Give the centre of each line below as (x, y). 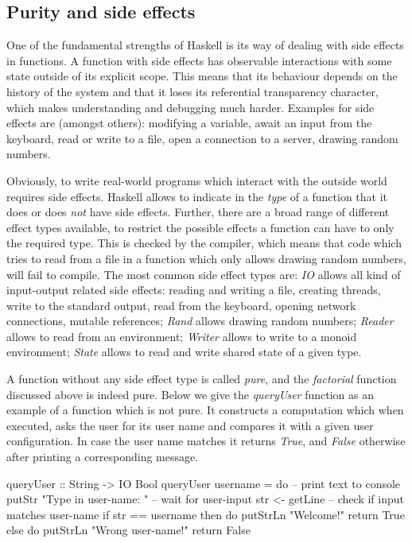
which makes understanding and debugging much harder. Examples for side (190, 107)
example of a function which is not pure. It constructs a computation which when (205, 410)
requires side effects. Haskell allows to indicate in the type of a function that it (197, 196)
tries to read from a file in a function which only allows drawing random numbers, (206, 258)
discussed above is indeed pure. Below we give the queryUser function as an (190, 394)
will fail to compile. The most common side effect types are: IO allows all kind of (204, 274)
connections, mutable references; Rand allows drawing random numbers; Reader (200, 321)
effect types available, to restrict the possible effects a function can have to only (200, 227)
